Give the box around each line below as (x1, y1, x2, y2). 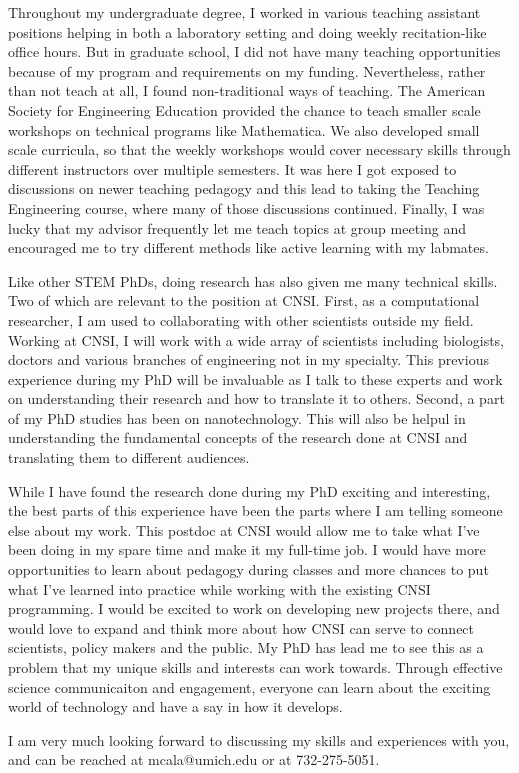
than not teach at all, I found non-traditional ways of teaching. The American (8, 80, 486, 101)
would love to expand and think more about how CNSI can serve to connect (8, 617, 475, 638)
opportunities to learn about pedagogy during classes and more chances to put (8, 559, 489, 580)
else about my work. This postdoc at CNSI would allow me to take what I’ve (8, 519, 480, 540)
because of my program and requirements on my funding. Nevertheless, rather (8, 60, 486, 81)
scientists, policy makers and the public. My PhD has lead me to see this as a (8, 637, 484, 658)
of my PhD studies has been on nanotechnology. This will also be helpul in (8, 407, 466, 428)
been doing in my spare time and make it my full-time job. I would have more (8, 539, 486, 560)
